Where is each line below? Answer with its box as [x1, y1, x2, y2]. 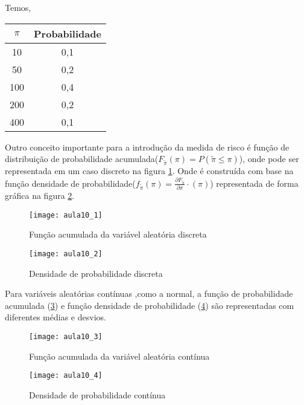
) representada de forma [210, 177, 299, 189]
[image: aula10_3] [29, 332, 103, 342]
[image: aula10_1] [29, 210, 103, 219]
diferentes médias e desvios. [5, 311, 106, 323]
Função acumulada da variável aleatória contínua [29, 349, 210, 362]
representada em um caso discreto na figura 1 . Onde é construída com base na [5, 164, 294, 177]
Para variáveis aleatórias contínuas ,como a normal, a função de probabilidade [5, 287, 293, 300]
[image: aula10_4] [29, 371, 103, 380]
